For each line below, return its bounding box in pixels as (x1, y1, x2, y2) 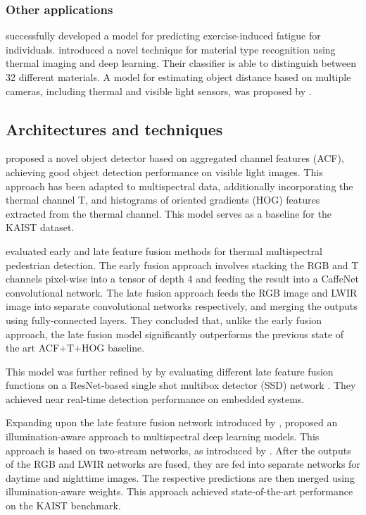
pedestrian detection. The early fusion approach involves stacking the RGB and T (6, 257, 359, 272)
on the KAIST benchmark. (6, 498, 121, 513)
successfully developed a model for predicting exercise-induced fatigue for (6, 28, 321, 43)
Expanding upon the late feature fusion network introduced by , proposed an (6, 415, 338, 430)
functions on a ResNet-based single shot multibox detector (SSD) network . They (6, 378, 356, 392)
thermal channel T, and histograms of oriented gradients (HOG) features (6, 192, 320, 207)
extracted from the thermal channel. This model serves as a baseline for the (6, 206, 332, 221)
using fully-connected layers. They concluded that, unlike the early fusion (6, 312, 322, 327)
